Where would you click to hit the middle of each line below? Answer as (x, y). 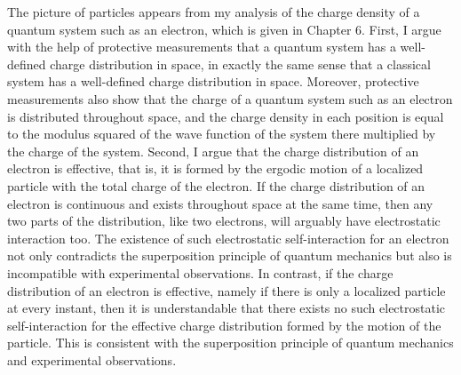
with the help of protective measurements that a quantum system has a (202, 47)
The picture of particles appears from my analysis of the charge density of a (214, 12)
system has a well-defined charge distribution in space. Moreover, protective (213, 81)
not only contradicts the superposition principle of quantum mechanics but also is (230, 255)
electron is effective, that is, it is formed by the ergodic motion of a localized (215, 168)
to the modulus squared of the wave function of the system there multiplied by (222, 134)
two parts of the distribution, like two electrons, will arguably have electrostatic (224, 221)
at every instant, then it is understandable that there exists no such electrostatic (227, 308)
